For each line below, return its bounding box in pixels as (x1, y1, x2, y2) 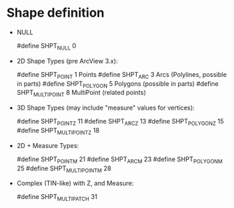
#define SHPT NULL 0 (16, 41, 77, 52)
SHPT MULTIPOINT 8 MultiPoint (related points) (16, 89, 147, 98)
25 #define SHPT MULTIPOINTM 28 (16, 164, 112, 174)
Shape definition (6, 5, 105, 21)
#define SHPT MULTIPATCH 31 (16, 193, 98, 203)
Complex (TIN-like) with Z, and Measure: (16, 179, 134, 188)
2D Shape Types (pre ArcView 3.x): (16, 57, 118, 65)
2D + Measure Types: (16, 141, 80, 149)
